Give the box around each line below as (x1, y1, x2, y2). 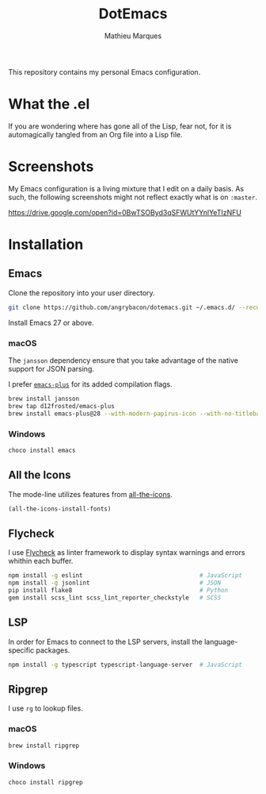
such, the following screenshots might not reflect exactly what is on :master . (8, 192, 257, 202)
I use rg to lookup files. (8, 703, 83, 713)
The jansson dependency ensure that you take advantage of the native (8, 355, 239, 365)
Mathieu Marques (104, 31, 162, 40)
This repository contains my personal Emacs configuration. (8, 67, 201, 76)
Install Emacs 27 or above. (8, 318, 94, 327)
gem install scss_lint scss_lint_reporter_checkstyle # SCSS (8, 593, 222, 602)
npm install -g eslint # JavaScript (8, 572, 243, 580)
